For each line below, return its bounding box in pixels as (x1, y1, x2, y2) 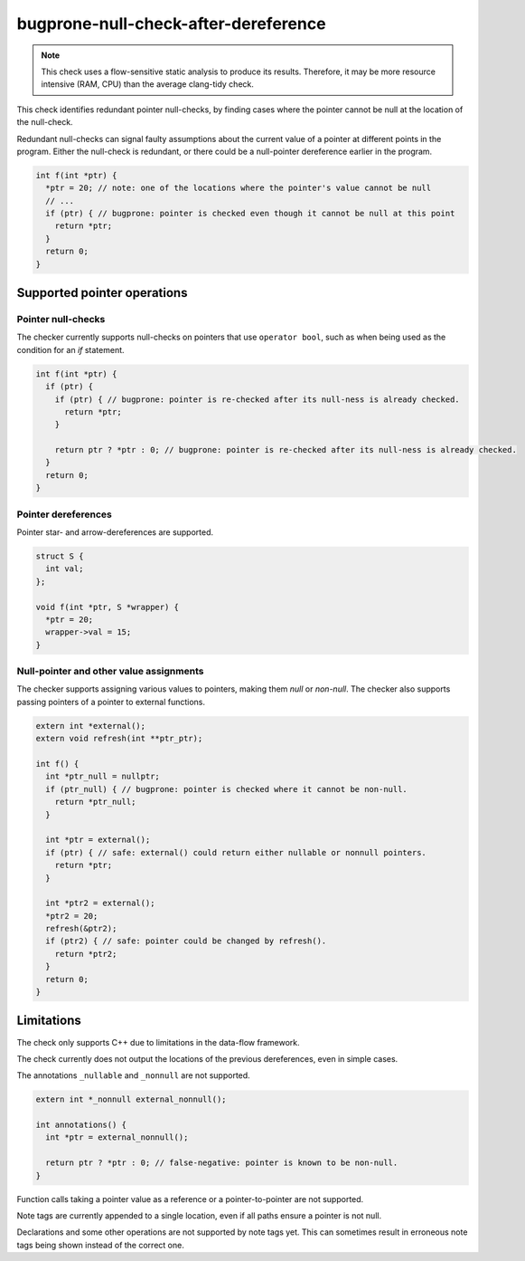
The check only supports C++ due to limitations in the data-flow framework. (16, 1037, 300, 1047)
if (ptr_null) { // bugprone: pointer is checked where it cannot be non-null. (45, 784, 408, 794)
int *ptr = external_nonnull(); (45, 1132, 189, 1142)
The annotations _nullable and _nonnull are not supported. (16, 1070, 250, 1081)
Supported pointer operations (16, 285, 188, 301)
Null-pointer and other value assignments (16, 665, 204, 678)
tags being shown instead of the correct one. (16, 1239, 184, 1250)
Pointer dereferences (16, 508, 112, 521)
